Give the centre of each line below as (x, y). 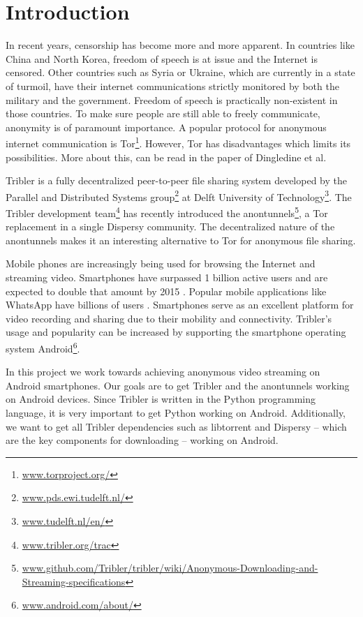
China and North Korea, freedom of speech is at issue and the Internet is (162, 58)
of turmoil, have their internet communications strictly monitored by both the (172, 86)
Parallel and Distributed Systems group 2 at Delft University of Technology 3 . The (179, 195)
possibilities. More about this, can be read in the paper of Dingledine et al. (166, 157)
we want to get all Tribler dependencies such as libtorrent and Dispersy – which (176, 426)
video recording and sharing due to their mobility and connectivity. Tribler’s (169, 318)
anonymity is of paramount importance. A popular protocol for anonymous (166, 127)
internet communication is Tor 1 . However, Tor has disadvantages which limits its (178, 142)
